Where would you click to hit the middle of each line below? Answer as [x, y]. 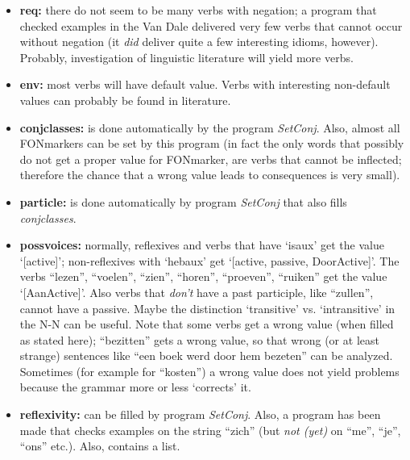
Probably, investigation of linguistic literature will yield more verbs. [186, 57]
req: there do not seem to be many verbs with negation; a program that [198, 10]
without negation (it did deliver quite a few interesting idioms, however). [199, 42]
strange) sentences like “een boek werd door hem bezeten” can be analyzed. [206, 355]
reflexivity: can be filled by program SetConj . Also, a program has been [200, 414]
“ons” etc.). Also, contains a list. [100, 446]
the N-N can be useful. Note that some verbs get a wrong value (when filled [207, 324]
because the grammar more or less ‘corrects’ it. [135, 387]
